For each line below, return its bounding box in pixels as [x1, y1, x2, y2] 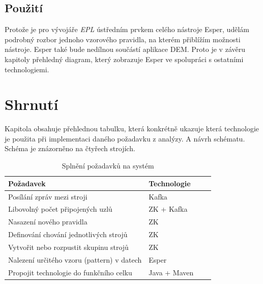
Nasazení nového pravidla [8, 216, 87, 227]
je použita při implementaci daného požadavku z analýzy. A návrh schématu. [5, 133, 245, 144]
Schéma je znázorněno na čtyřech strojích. [5, 143, 135, 154]
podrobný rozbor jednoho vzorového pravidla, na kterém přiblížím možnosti [5, 34, 241, 44]
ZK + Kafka [149, 204, 188, 214]
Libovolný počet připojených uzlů [8, 204, 112, 214]
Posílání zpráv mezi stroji [8, 191, 87, 202]
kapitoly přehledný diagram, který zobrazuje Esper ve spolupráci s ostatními [5, 53, 244, 64]
